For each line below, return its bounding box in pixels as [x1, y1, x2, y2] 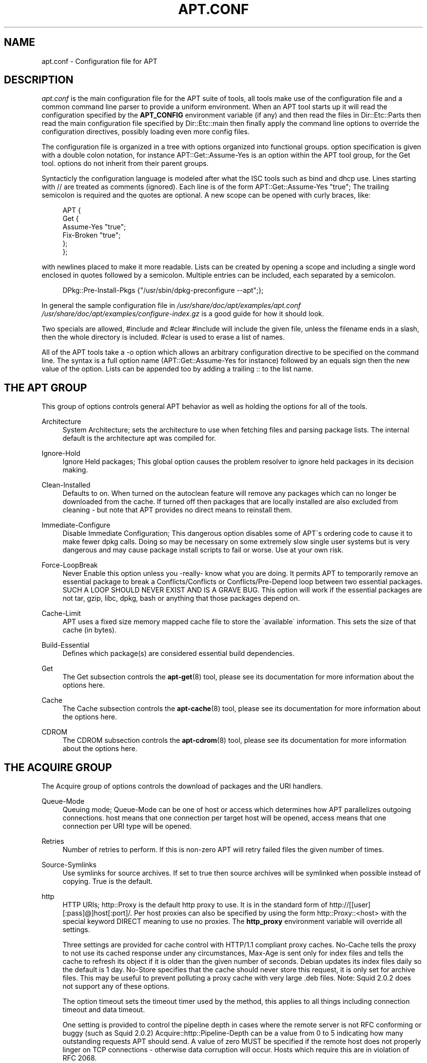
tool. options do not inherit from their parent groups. [41, 159, 209, 168]
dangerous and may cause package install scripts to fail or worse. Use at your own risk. [62, 546, 344, 554]
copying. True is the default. [62, 877, 153, 886]
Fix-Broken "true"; [62, 231, 121, 240]
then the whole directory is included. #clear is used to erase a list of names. [41, 333, 285, 342]
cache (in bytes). [62, 626, 116, 634]
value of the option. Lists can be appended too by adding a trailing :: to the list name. [41, 365, 313, 373]
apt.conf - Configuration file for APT [41, 57, 157, 65]
